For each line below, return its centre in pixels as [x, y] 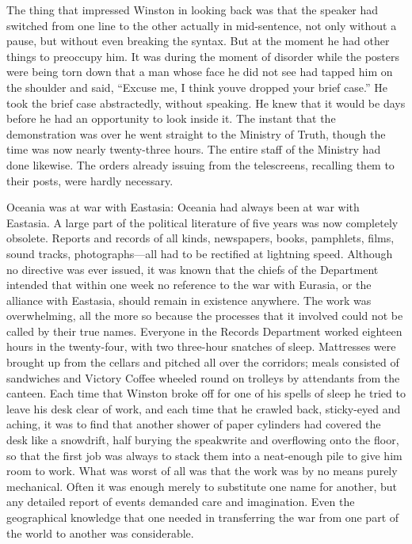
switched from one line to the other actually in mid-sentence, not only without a [202, 25]
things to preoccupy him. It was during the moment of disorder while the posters [203, 56]
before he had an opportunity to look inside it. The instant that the [171, 118]
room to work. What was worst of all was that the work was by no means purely [202, 471]
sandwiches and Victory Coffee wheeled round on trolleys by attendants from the [203, 377]
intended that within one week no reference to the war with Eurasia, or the [189, 285]
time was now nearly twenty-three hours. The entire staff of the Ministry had [194, 149]
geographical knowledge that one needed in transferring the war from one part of [203, 517]
